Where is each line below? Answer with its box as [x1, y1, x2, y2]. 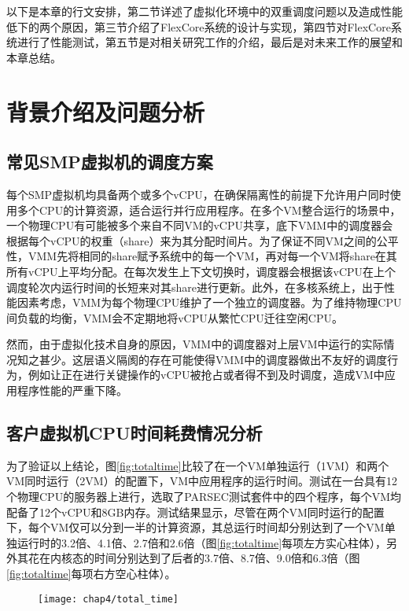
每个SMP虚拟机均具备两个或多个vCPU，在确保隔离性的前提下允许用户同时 [6, 186, 390, 202]
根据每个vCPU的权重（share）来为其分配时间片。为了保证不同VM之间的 [6, 232, 377, 248]
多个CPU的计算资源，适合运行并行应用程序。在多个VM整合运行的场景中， [17, 201, 401, 218]
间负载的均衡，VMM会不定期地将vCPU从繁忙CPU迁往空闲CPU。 [6, 309, 343, 326]
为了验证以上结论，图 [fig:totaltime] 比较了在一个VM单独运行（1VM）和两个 [6, 457, 389, 473]
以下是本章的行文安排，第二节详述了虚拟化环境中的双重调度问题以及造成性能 [6, 3, 403, 19]
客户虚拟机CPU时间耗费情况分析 [6, 421, 263, 445]
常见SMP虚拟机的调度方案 [6, 149, 213, 174]
